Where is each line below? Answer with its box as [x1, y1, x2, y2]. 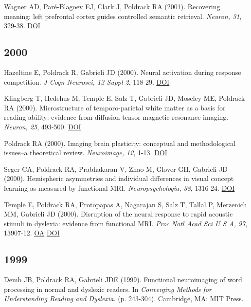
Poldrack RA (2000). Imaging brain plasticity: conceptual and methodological [4, 138, 235, 148]
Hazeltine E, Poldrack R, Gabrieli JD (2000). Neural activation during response [4, 67, 241, 77]
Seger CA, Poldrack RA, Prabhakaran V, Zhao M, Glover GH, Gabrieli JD [4, 163, 228, 174]
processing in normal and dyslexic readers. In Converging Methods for [4, 284, 212, 294]
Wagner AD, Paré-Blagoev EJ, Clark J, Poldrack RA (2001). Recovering [4, 1, 220, 11]
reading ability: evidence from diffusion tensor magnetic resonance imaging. [4, 112, 229, 122]
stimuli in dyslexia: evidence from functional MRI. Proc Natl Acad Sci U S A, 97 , [4, 218, 248, 228]
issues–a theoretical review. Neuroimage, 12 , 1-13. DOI [4, 147, 167, 158]
